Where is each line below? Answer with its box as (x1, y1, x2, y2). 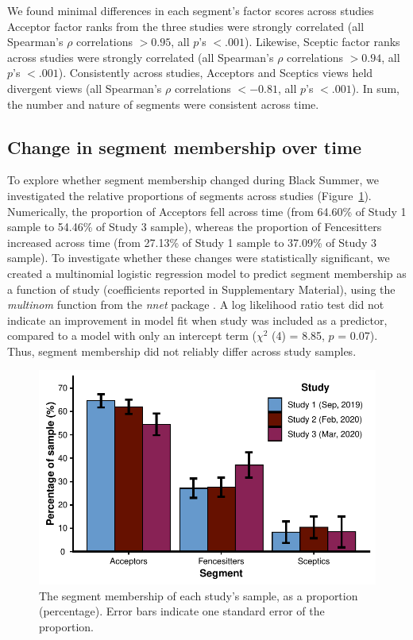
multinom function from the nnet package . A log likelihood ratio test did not (7, 296, 384, 313)
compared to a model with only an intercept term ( (7, 327, 257, 344)
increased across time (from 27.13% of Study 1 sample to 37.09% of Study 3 (7, 233, 377, 250)
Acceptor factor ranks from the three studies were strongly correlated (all (7, 17, 365, 34)
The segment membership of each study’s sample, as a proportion (39, 587, 358, 603)
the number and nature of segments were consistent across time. (7, 95, 319, 112)
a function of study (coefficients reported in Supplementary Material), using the (7, 280, 396, 297)
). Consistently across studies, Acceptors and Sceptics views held (58, 64, 373, 81)
